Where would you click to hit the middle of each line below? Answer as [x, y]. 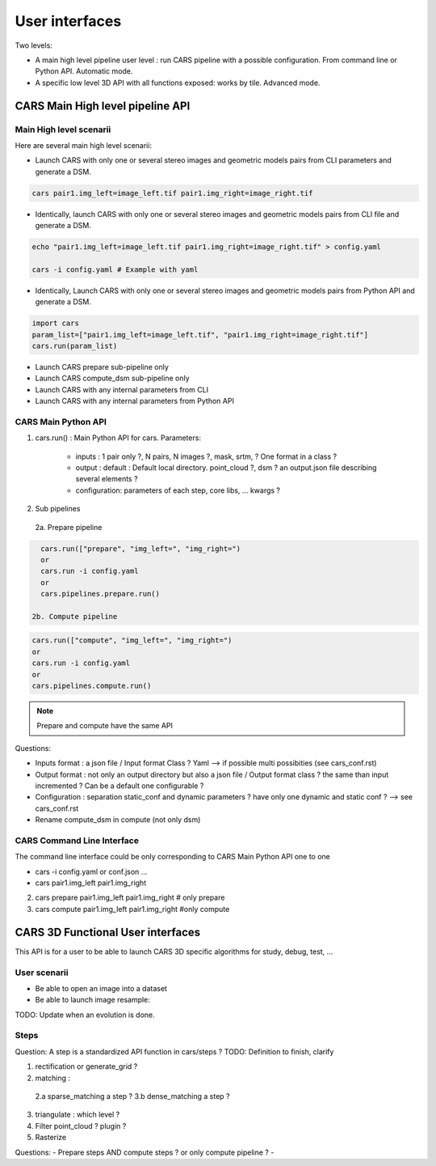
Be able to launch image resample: [93, 1000]
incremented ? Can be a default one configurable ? [119, 786]
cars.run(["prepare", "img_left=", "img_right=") [141, 549]
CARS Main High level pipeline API [103, 106]
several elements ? [107, 479]
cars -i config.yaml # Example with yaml [115, 269]
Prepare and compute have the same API [105, 726]
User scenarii [42, 973]
